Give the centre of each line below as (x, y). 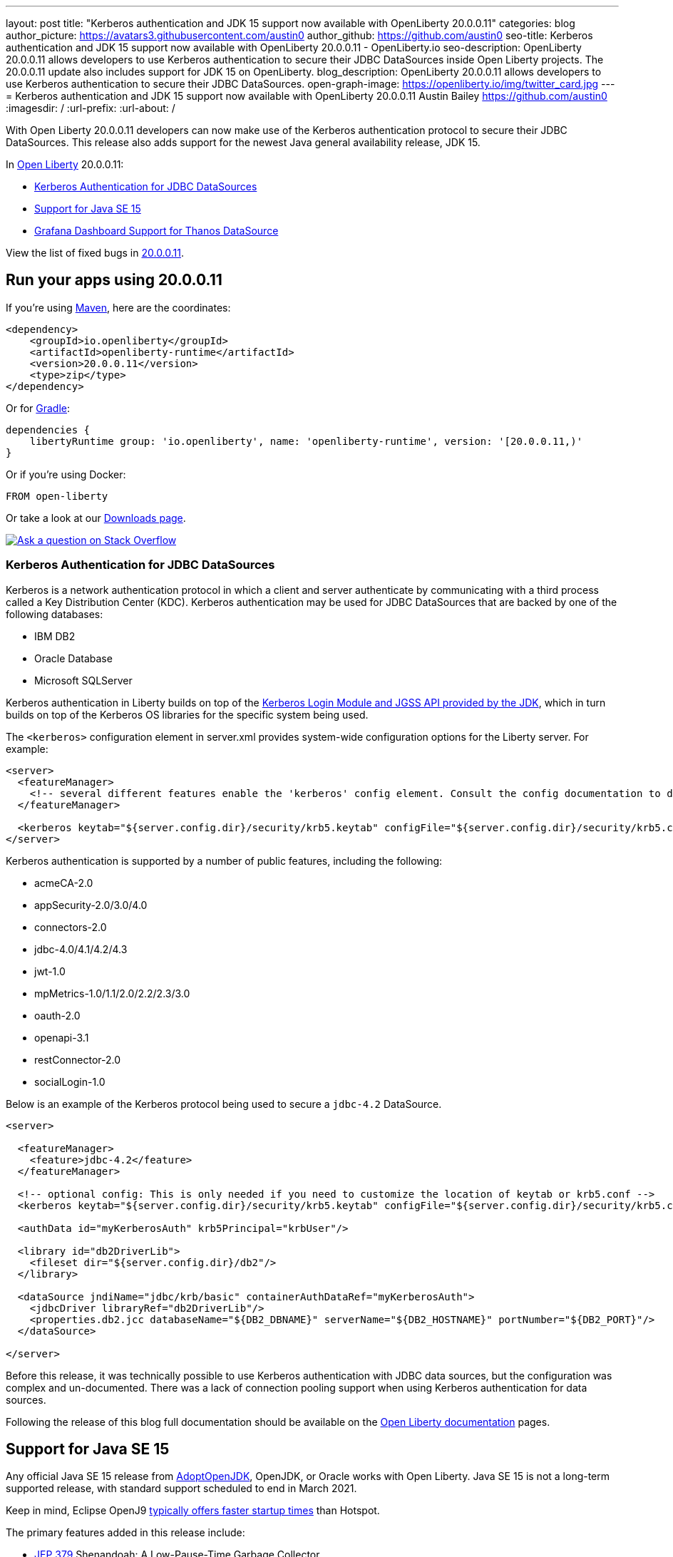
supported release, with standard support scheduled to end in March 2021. (181, 1489)
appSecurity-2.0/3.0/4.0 (91, 905)
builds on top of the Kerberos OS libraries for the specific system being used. (187, 714)
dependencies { (48, 430)
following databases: (55, 614)
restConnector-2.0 (78, 1059)
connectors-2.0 (71, 927)
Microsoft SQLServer (83, 680)
